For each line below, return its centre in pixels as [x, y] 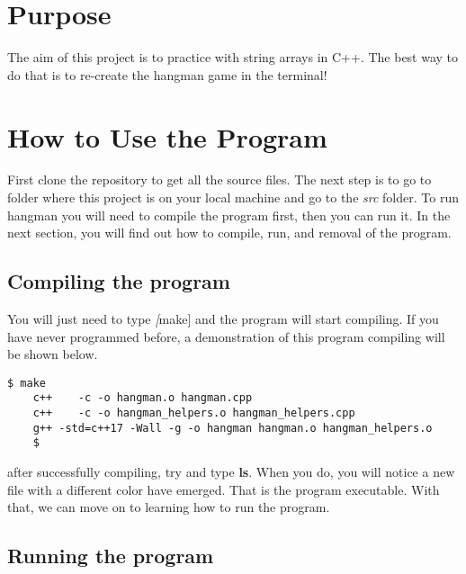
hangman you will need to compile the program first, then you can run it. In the [229, 215]
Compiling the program [119, 281]
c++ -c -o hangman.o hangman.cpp [143, 398]
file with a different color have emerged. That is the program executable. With [224, 489]
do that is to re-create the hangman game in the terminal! [167, 74]
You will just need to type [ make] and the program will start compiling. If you [223, 319]
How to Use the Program [167, 136]
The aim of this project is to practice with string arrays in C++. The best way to [233, 57]
